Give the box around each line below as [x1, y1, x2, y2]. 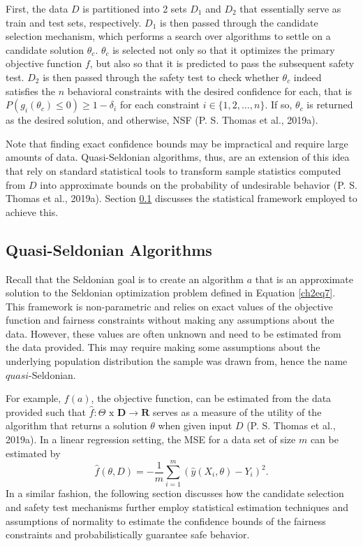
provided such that [6, 404, 86, 419]
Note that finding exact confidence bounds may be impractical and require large [6, 136, 348, 150]
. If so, [265, 97, 292, 112]
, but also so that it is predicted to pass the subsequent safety [89, 56, 355, 71]
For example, [6, 391, 61, 405]
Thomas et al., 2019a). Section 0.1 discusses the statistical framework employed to [6, 191, 357, 206]
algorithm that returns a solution [6, 418, 147, 433]
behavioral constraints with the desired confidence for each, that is [67, 83, 352, 98]
